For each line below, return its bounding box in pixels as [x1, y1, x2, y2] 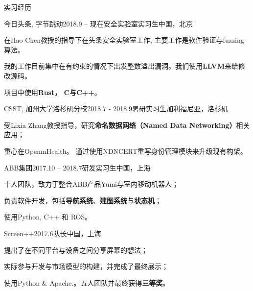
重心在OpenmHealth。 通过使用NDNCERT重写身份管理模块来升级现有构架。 [4, 145, 247, 156]
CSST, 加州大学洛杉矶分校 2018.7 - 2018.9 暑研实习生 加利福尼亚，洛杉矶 [4, 103, 229, 114]
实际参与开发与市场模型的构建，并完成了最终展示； [4, 261, 168, 271]
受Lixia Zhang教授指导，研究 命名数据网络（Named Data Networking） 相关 [4, 120, 250, 130]
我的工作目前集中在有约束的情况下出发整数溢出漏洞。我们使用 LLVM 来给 [4, 61, 239, 71]
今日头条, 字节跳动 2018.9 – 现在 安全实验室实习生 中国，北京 [4, 18, 193, 28]
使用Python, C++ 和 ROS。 [4, 212, 92, 222]
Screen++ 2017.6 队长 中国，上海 [4, 228, 101, 238]
